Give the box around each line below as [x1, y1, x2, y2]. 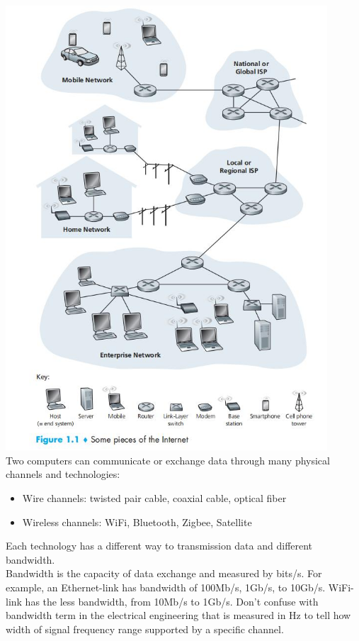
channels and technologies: [6, 467, 120, 481]
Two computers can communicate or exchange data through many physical [6, 452, 330, 467]
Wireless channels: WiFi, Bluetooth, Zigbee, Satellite [22, 514, 252, 529]
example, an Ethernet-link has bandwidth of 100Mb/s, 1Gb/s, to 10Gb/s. [6, 580, 326, 595]
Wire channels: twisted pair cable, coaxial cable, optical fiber [22, 491, 287, 506]
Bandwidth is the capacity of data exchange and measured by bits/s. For [6, 566, 322, 581]
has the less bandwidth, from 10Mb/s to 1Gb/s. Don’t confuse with [25, 593, 319, 608]
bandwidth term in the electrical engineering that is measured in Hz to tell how [6, 608, 351, 623]
